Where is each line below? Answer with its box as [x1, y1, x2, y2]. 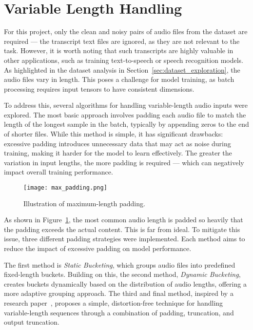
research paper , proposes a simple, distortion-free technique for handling [4, 298, 223, 308]
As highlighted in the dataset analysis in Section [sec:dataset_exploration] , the [4, 64, 240, 75]
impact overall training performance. [4, 167, 113, 177]
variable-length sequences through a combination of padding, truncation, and [4, 307, 234, 317]
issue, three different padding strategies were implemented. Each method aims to [4, 233, 245, 244]
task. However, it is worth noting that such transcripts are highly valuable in [4, 45, 234, 56]
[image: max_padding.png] [23, 184, 107, 192]
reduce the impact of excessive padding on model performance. [4, 243, 192, 253]
